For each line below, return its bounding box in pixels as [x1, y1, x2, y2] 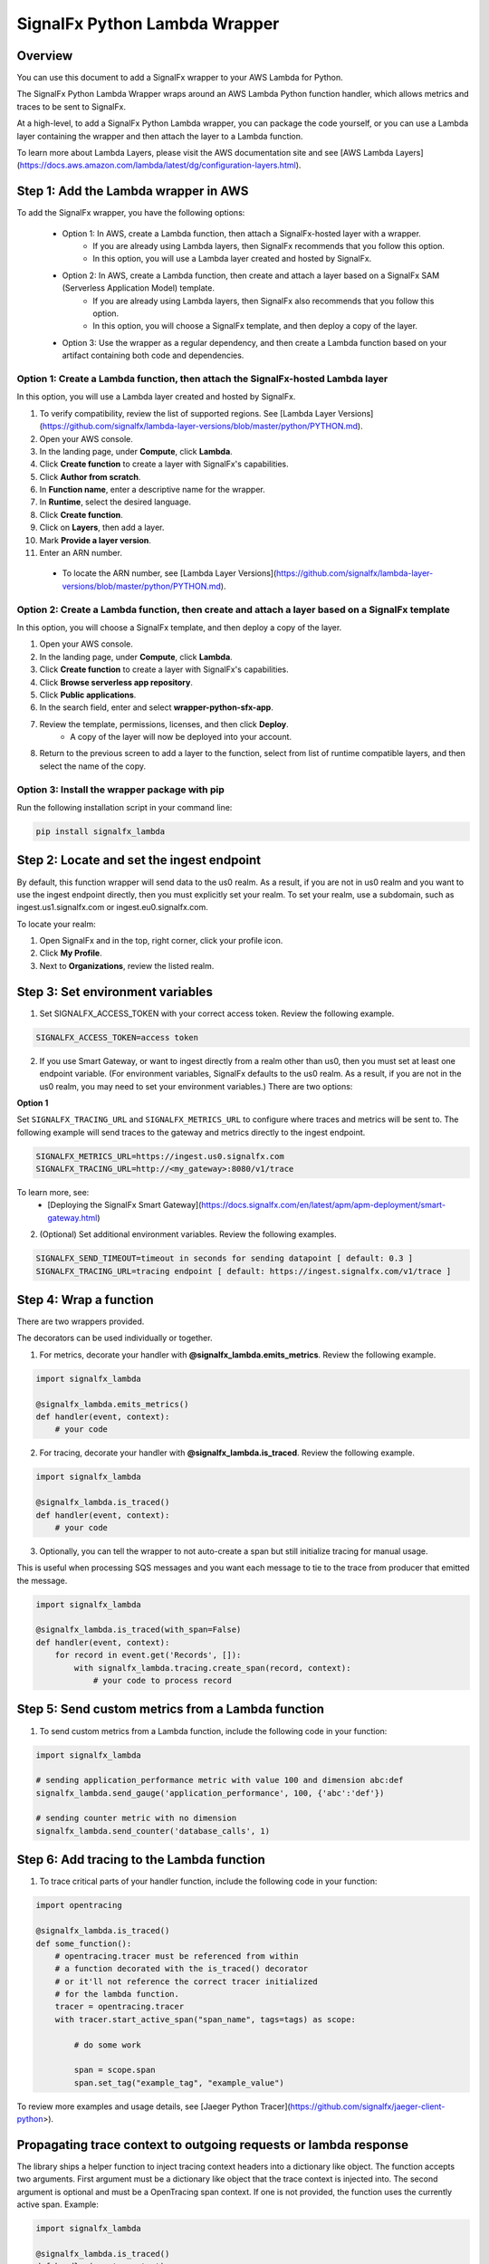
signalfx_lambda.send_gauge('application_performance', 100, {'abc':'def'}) [35, 1788, 385, 1798]
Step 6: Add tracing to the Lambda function [16, 1852, 266, 1867]
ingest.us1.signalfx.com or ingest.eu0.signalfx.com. [16, 902, 208, 913]
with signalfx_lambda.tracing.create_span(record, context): [73, 1663, 351, 1673]
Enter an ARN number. [39, 548, 122, 559]
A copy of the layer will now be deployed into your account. [70, 732, 292, 743]
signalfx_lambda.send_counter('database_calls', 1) [35, 1826, 271, 1836]
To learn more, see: [16, 1187, 90, 1198]
